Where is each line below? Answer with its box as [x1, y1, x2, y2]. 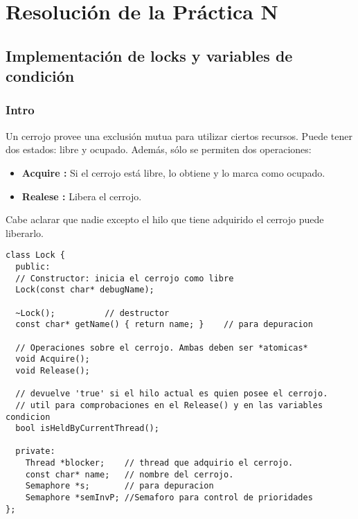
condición [6, 65, 75, 87]
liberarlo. [6, 225, 44, 240]
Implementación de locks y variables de [6, 44, 293, 66]
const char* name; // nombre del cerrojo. [25, 469, 234, 480]
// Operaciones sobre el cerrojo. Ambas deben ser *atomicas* [15, 342, 308, 353]
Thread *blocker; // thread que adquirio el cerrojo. [25, 458, 294, 468]
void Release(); [15, 365, 90, 376]
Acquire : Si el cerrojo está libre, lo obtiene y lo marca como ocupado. [21, 165, 325, 179]
